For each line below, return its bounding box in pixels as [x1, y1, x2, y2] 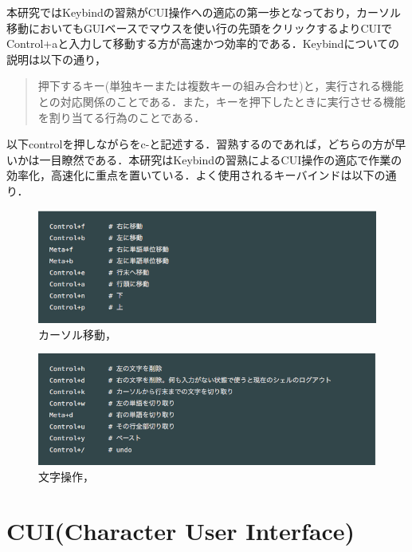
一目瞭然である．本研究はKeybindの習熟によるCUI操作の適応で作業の [39, 151, 402, 168]
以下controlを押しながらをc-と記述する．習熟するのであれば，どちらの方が [6, 136, 395, 152]
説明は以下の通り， [6, 50, 107, 67]
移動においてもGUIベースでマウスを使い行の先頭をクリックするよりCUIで [6, 19, 393, 36]
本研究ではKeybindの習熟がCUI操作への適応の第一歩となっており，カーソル [6, 4, 401, 20]
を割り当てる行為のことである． [37, 108, 206, 125]
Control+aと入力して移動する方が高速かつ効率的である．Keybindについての [6, 35, 399, 52]
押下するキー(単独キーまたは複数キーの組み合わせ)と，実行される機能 [37, 77, 404, 94]
